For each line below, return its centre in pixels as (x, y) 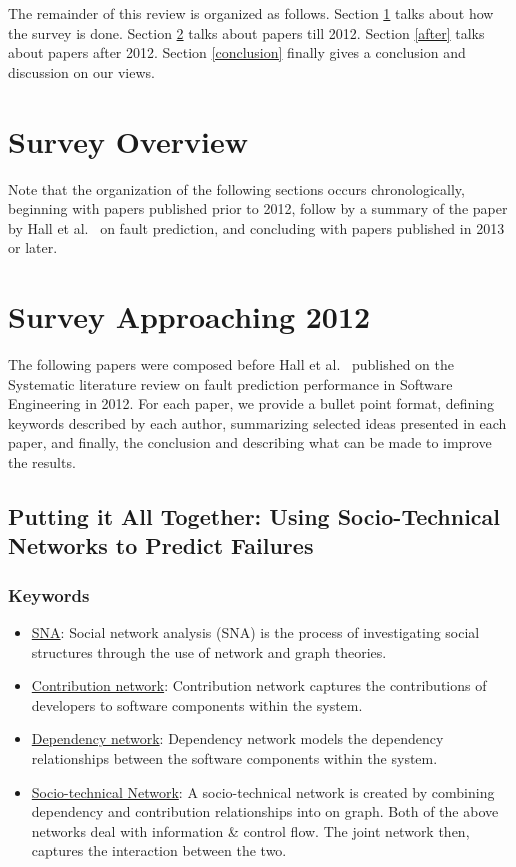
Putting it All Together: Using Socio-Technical (254, 515)
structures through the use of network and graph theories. (209, 651)
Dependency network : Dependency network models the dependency (237, 738)
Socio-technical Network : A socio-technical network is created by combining (263, 791)
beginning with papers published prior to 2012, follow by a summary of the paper (258, 208)
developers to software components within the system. (197, 704)
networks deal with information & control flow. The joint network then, (250, 830)
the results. (42, 461)
